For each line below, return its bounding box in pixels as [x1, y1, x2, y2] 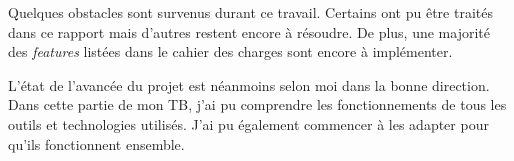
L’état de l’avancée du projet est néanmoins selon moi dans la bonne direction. [8, 74, 490, 95]
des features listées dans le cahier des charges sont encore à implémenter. [8, 41, 453, 62]
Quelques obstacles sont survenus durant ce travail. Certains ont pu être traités [8, 2, 493, 22]
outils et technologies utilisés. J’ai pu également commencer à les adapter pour [8, 113, 489, 134]
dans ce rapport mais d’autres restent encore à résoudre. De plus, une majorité [8, 21, 491, 42]
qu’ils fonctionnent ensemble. [8, 133, 185, 154]
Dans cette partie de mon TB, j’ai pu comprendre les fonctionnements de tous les [8, 94, 507, 115]
